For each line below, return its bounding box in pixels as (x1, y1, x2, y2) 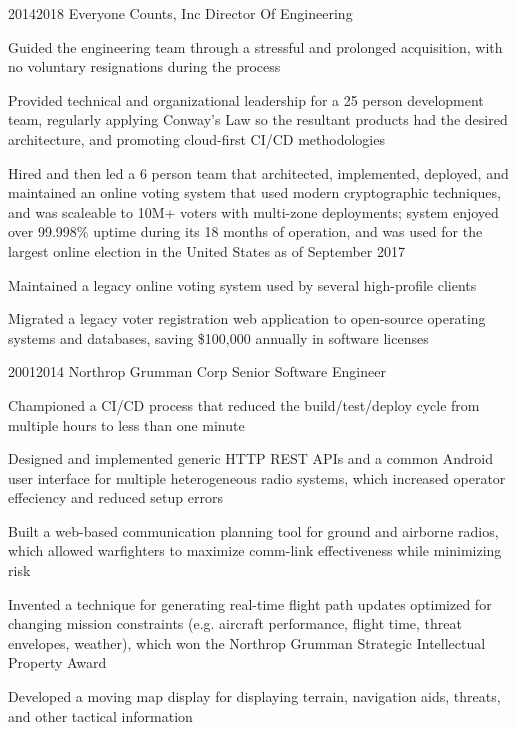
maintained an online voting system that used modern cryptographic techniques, (8, 182, 501, 203)
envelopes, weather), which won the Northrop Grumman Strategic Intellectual (8, 632, 486, 653)
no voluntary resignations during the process (8, 56, 281, 77)
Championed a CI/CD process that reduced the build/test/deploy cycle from (8, 394, 480, 415)
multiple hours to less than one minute (8, 414, 245, 435)
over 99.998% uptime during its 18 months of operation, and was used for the (8, 221, 483, 242)
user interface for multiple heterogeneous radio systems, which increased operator (8, 467, 506, 488)
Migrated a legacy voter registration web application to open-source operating (8, 308, 486, 329)
